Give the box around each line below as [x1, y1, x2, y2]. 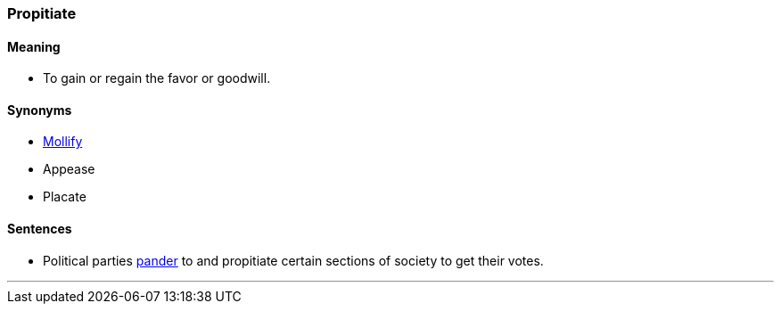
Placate [43, 189, 86, 205]
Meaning [7, 38, 61, 54]
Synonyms [7, 102, 72, 118]
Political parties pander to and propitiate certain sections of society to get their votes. [43, 252, 544, 268]
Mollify [43, 134, 83, 150]
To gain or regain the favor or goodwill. [43, 70, 271, 86]
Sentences [7, 221, 72, 237]
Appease [43, 161, 95, 177]
